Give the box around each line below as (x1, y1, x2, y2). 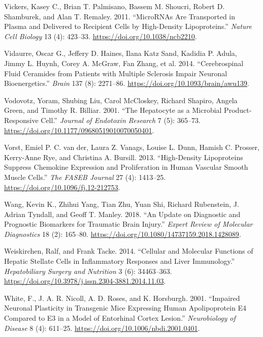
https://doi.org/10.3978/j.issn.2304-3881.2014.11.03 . (4, 275, 166, 286)
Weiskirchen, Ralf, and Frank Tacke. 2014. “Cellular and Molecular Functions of (4, 246, 253, 256)
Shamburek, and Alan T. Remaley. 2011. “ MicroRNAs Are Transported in (4, 11, 236, 21)
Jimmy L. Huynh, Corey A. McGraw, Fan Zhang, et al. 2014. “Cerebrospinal (4, 57, 244, 68)
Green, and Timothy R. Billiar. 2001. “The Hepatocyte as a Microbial (4, 105, 222, 115)
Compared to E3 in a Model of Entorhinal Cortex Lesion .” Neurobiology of (4, 313, 236, 323)
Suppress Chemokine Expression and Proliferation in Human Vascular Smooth (4, 162, 248, 172)
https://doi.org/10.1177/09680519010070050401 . (4, 125, 154, 135)
